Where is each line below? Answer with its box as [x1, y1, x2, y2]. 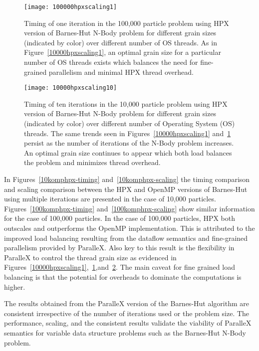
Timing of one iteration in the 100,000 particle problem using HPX [24, 17, 229, 28]
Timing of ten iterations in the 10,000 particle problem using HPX [24, 98, 228, 109]
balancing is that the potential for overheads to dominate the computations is [4, 271, 242, 282]
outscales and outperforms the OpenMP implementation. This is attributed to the [4, 223, 255, 233]
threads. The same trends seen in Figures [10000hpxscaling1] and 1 [24, 128, 231, 138]
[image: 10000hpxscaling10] [24, 84, 117, 92]
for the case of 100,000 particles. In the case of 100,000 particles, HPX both [4, 213, 235, 223]
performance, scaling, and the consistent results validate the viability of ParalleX [4, 318, 252, 328]
